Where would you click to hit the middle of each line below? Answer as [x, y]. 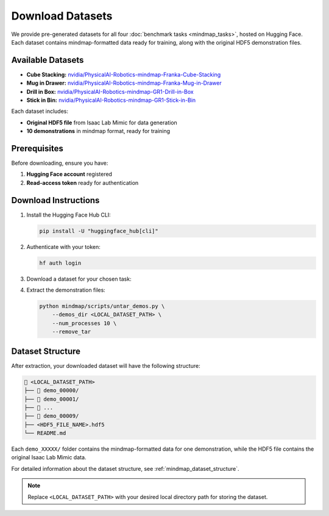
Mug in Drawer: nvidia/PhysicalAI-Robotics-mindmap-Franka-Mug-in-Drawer [124, 83]
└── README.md [45, 433]
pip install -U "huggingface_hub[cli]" [99, 231]
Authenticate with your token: [63, 246]
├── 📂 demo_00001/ [51, 399]
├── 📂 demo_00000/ [51, 391]
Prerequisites [37, 149]
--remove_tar [72, 332]
